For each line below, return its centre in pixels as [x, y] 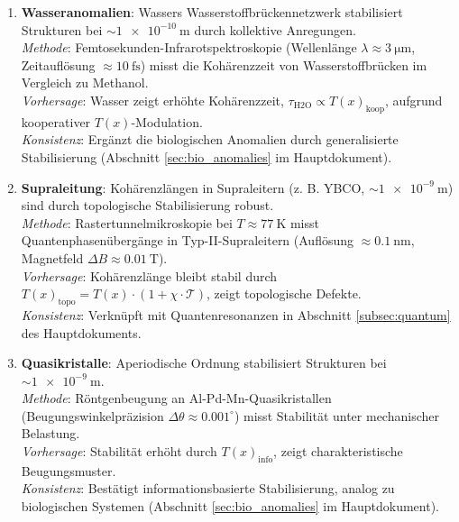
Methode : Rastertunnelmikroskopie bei [127, 222]
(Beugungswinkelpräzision [92, 415]
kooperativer [56, 121]
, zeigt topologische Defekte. [284, 293]
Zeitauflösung [58, 64]
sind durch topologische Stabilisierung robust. [147, 205]
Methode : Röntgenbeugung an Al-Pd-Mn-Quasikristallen [176, 398]
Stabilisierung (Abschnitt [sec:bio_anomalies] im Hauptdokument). [207, 156]
